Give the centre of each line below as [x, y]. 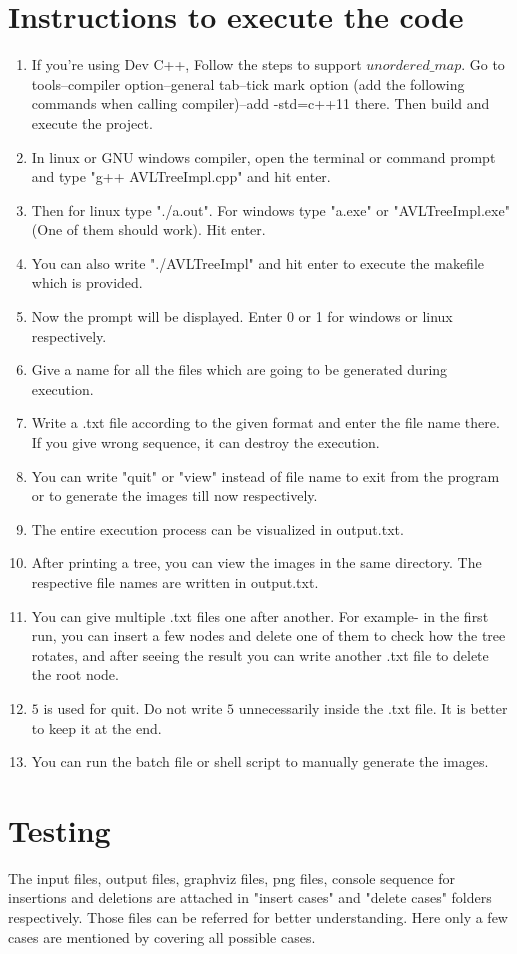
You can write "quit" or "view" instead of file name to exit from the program [265, 475]
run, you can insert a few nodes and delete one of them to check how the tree [268, 635]
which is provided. [87, 282]
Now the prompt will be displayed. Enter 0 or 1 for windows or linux [242, 316]
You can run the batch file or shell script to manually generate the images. [260, 761]
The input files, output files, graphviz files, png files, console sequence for [231, 877]
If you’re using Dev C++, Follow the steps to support [196, 64]
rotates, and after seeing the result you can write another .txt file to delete [260, 654]
